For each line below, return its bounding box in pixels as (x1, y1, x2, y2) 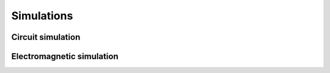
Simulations (11, 9, 73, 22)
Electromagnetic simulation (11, 51, 119, 62)
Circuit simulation (11, 32, 81, 42)
